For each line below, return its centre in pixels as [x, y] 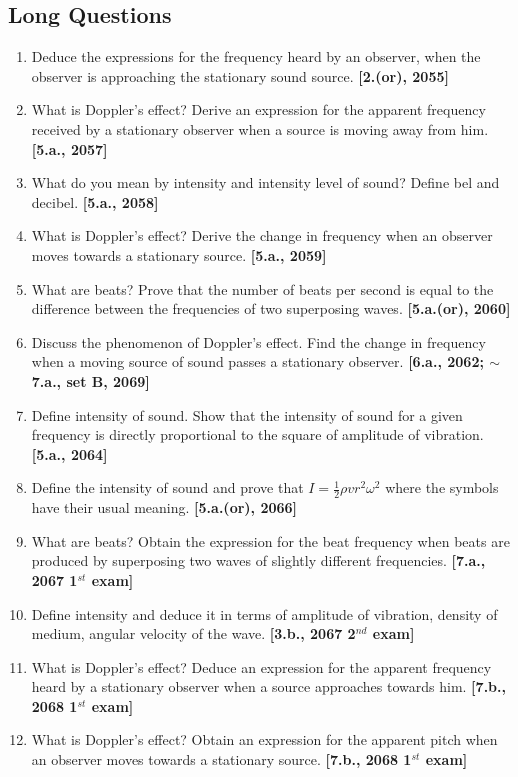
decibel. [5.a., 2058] [95, 201]
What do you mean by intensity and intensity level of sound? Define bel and [265, 182]
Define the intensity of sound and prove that [167, 487]
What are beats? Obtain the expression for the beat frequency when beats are [270, 540]
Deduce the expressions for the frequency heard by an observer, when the [256, 56]
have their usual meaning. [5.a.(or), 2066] [164, 507]
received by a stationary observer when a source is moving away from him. [260, 128]
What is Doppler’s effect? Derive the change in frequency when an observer [262, 235]
